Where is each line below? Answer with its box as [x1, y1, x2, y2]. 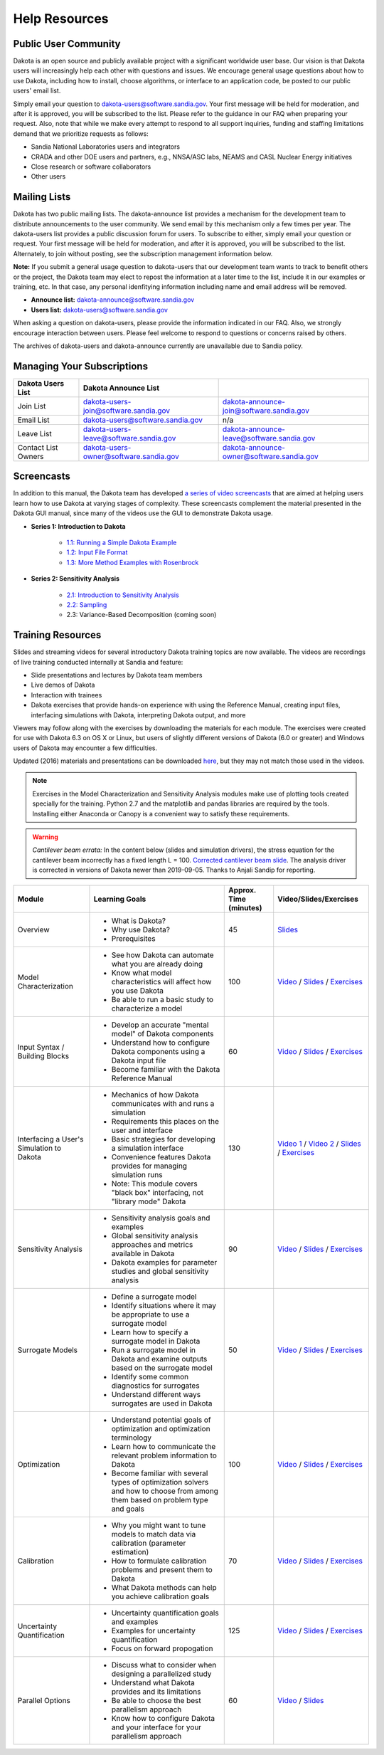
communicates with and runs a [111, 1098, 215, 1108]
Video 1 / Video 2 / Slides [277, 1139, 362, 1149]
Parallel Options [17, 1695, 71, 1705]
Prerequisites [111, 933, 156, 943]
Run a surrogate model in [111, 1345, 196, 1355]
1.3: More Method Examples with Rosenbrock [66, 558, 199, 566]
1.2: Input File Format [66, 548, 128, 557]
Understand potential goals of [111, 1415, 211, 1425]
